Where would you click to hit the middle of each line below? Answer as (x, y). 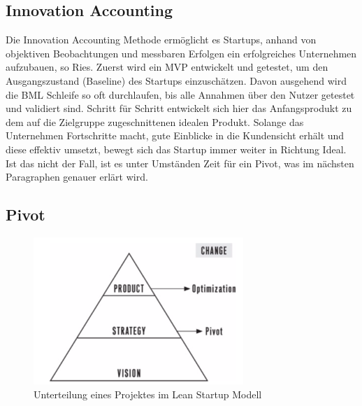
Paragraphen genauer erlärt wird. (77, 177)
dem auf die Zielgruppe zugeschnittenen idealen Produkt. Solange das (155, 121)
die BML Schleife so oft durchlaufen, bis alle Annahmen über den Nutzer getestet (180, 94)
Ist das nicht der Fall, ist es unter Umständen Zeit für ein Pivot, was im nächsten (180, 163)
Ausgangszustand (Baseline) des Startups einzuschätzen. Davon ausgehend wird (176, 80)
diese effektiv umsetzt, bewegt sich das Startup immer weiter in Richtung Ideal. (176, 149)
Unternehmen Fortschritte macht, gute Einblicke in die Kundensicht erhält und (175, 135)
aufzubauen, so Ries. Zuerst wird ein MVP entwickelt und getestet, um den (167, 67)
